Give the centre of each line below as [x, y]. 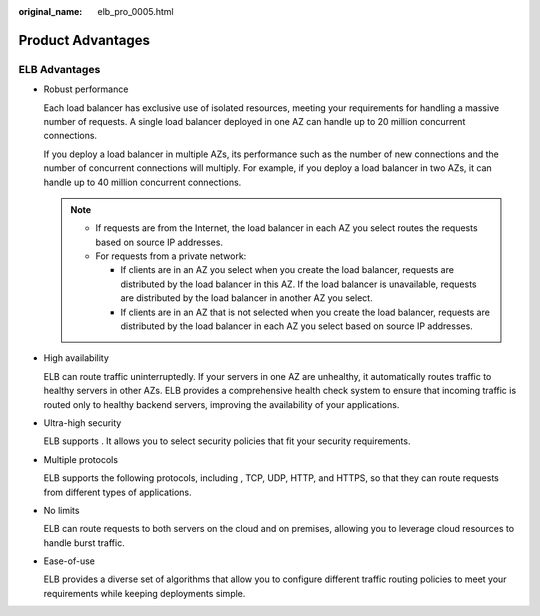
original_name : [50, 11]
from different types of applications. [117, 492]
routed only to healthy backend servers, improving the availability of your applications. [221, 404]
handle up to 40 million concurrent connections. [142, 182]
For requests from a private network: [171, 256]
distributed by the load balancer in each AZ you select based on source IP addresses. [297, 326]
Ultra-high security [82, 422]
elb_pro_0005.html [135, 11]
